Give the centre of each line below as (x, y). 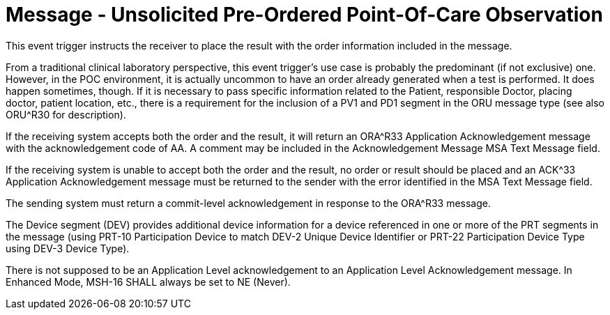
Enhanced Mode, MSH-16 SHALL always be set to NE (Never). (148, 282)
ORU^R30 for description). (66, 114)
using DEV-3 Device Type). (68, 248)
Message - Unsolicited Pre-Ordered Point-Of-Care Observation (304, 15)
